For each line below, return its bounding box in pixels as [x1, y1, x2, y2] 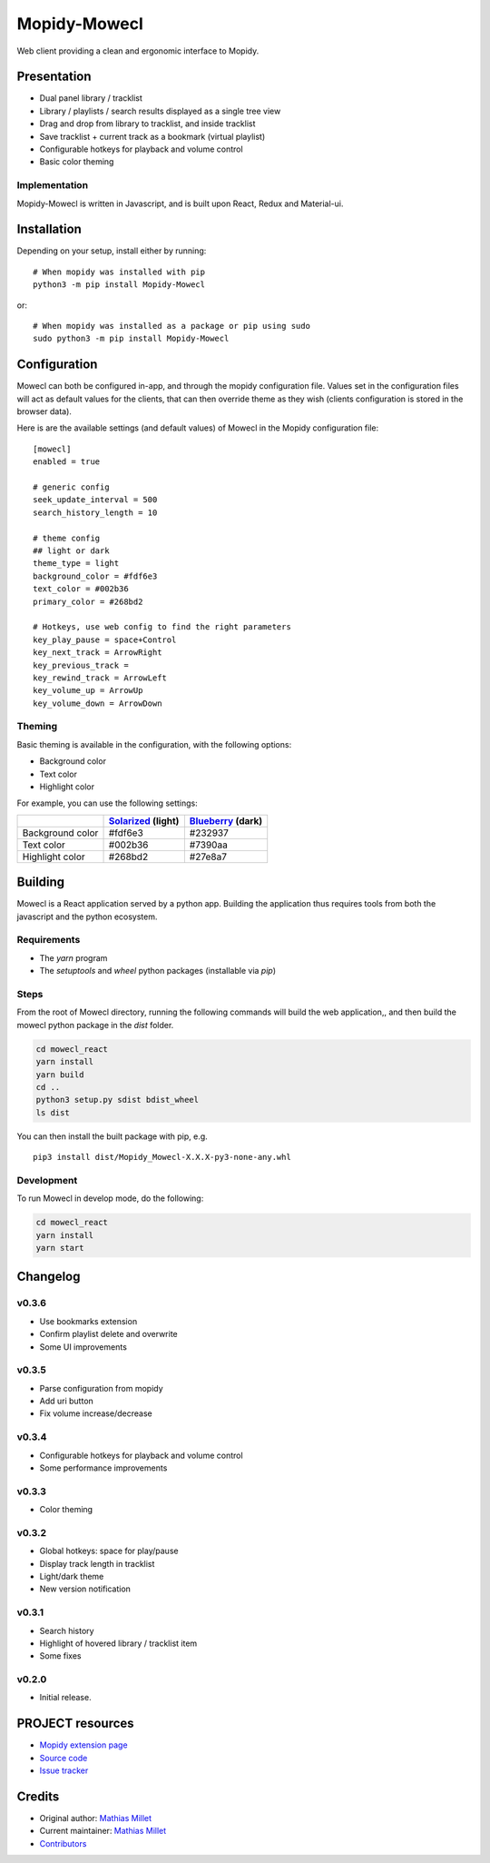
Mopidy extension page [39, 1739, 128, 1750]
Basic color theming [39, 156, 114, 167]
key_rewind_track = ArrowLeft [33, 672, 168, 683]
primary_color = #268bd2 [33, 596, 143, 607]
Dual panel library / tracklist [39, 93, 142, 104]
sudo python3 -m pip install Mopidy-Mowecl [33, 333, 230, 344]
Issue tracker [39, 1765, 89, 1776]
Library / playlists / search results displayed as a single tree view [39, 105, 281, 116]
